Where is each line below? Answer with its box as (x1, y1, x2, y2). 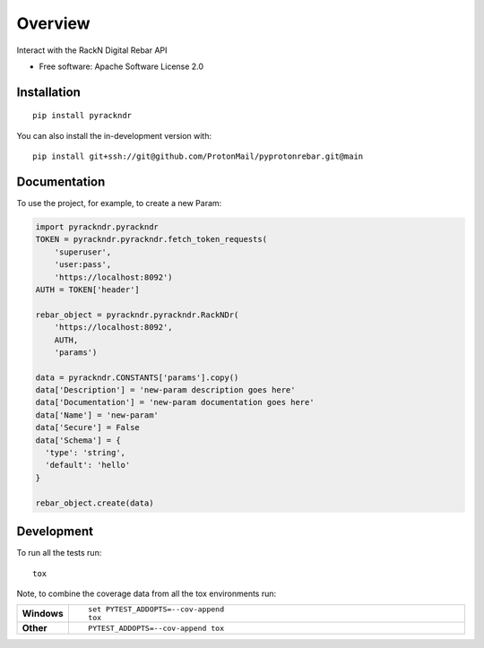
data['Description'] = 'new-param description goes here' (35, 385, 296, 395)
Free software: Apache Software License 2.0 (39, 61, 204, 72)
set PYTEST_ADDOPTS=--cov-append (88, 605, 224, 614)
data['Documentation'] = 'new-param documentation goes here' (35, 397, 315, 408)
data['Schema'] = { (35, 435, 121, 445)
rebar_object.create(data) (35, 497, 154, 508)
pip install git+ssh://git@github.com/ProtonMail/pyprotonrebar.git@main (32, 151, 364, 161)
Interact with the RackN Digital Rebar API (16, 45, 168, 56)
